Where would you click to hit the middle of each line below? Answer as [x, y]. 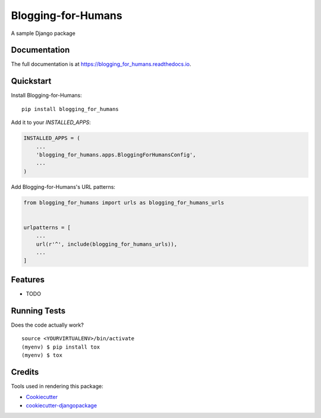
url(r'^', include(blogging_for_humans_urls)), [107, 244]
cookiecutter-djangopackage [62, 405]
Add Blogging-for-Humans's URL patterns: [63, 186]
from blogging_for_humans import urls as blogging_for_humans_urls [124, 202]
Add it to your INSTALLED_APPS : [51, 122]
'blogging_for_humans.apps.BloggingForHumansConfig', [116, 155]
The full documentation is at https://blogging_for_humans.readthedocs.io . [101, 64]
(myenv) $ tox [42, 355]
